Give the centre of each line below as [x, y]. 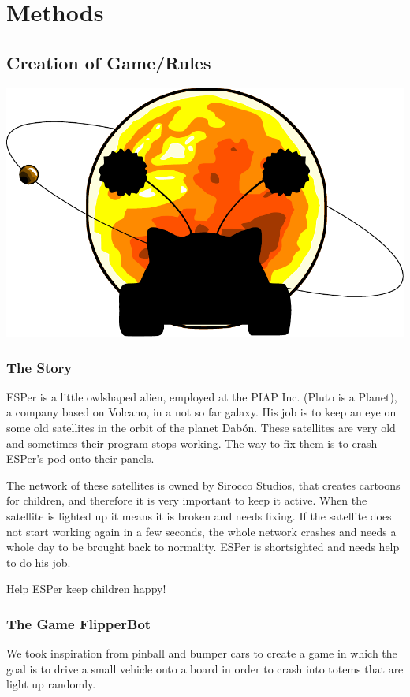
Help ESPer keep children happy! [86, 589]
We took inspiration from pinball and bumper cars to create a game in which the [202, 653]
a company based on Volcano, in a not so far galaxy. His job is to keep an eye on [201, 412]
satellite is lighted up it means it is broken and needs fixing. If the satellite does [199, 515]
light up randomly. [51, 684]
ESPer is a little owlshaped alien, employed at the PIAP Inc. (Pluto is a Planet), [202, 396]
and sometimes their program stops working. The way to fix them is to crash [192, 443]
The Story [39, 367]
